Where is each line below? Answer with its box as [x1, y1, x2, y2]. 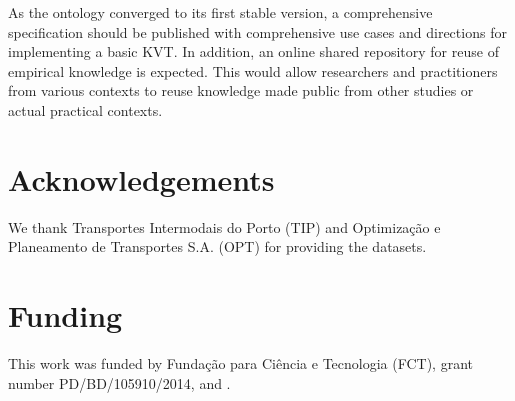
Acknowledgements [8, 158, 275, 199]
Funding [8, 295, 123, 336]
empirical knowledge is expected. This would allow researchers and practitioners [8, 60, 498, 81]
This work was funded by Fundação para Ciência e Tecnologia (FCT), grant [8, 353, 473, 373]
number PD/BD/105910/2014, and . [8, 372, 231, 393]
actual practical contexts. [8, 99, 163, 120]
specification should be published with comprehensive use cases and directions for [8, 21, 507, 42]
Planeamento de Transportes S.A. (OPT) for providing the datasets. [8, 236, 427, 257]
